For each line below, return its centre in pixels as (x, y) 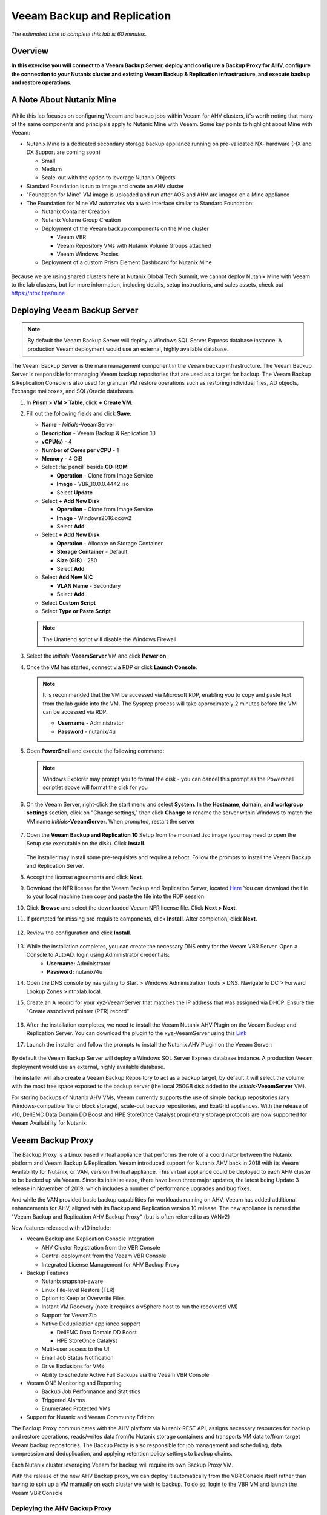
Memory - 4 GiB (62, 458)
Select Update (75, 492)
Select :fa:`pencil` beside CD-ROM (85, 467)
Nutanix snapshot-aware (72, 1281)
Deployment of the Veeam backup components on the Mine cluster (125, 228)
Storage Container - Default (92, 552)
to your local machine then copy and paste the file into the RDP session (115, 896)
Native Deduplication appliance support (91, 1324)
